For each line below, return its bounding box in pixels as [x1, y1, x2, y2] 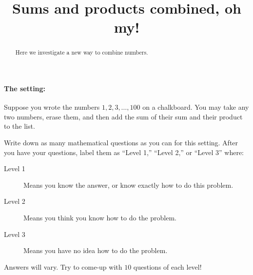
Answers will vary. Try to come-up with [4, 261, 122, 272]
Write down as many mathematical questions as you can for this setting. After [4, 137, 238, 147]
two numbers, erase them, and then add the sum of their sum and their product [4, 111, 243, 121]
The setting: [4, 83, 46, 94]
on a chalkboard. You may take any [142, 102, 249, 112]
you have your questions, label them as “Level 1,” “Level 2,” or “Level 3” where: [4, 147, 244, 157]
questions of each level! [133, 261, 202, 272]
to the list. [4, 121, 35, 131]
